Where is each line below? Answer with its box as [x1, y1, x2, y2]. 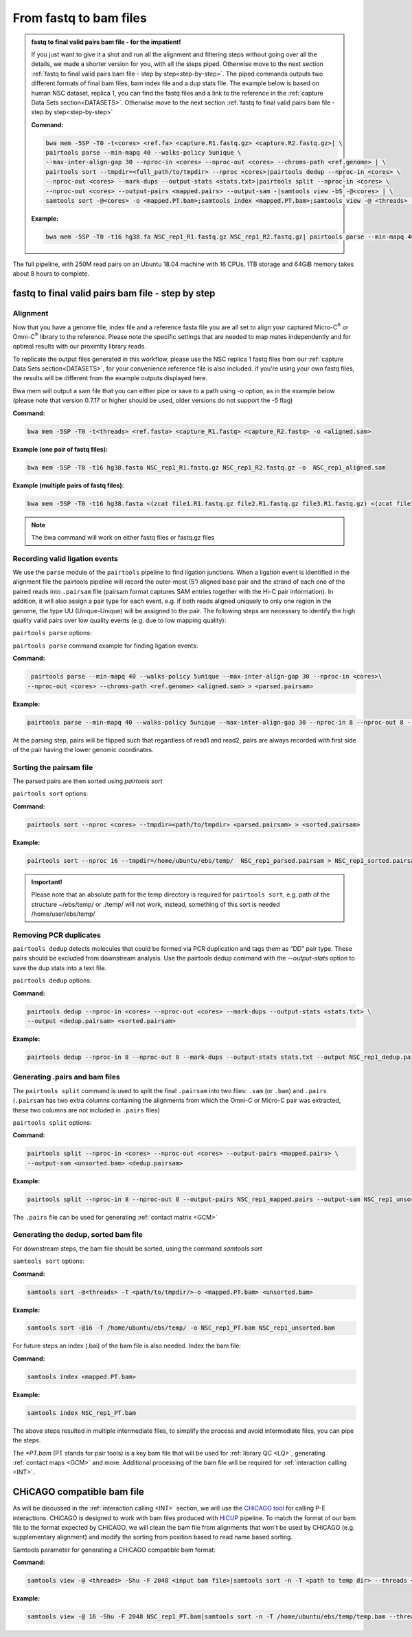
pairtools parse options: [12, 629, 92, 637]
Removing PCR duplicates [12, 930, 101, 940]
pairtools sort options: [12, 789, 89, 798]
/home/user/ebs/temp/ [31, 910, 95, 918]
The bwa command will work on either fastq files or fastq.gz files [31, 533, 215, 541]
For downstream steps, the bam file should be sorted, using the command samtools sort [12, 1244, 262, 1253]
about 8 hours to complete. [12, 270, 89, 278]
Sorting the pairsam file [12, 762, 93, 772]
